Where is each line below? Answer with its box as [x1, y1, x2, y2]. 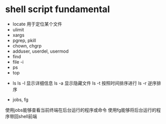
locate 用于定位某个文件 [12, 21, 63, 27]
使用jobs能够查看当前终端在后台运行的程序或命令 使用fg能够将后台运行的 [5, 107, 157, 113]
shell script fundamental [5, 4, 110, 15]
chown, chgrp [12, 43, 42, 49]
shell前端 [18, 113, 37, 119]
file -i [12, 59, 24, 65]
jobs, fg [12, 96, 29, 102]
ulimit [12, 26, 24, 32]
